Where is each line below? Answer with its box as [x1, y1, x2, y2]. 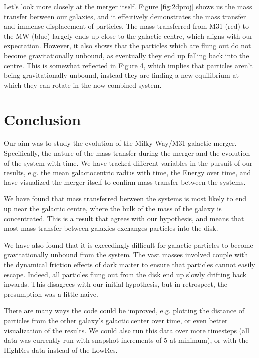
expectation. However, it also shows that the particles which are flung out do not [4, 40, 251, 51]
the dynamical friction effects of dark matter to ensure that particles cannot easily [4, 259, 255, 269]
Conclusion [4, 109, 81, 129]
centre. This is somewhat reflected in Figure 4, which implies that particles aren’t [4, 60, 253, 70]
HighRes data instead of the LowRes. [4, 344, 118, 355]
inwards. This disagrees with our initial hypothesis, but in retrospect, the [4, 279, 227, 289]
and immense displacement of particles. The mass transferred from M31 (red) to [4, 21, 249, 31]
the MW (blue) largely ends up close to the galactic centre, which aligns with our [4, 30, 253, 41]
